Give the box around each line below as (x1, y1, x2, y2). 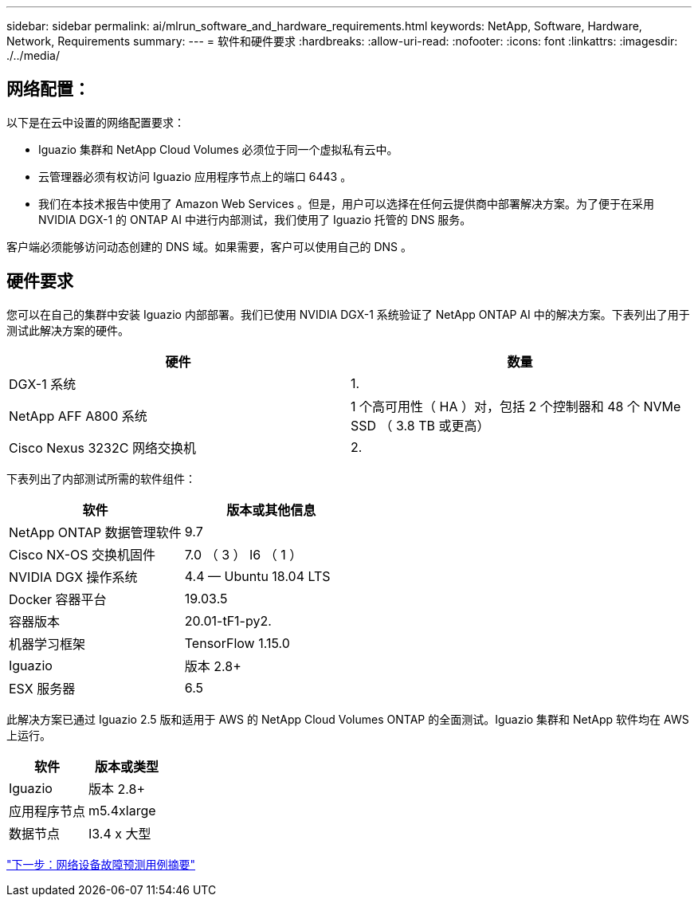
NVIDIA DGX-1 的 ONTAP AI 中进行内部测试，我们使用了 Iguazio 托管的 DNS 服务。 (38, 212, 472, 226)
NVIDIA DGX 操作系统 (9, 568, 138, 585)
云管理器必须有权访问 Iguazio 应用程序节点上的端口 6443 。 (38, 169, 352, 183)
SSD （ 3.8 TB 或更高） (351, 417, 490, 434)
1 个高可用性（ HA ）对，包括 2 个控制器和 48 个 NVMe (351, 398, 681, 414)
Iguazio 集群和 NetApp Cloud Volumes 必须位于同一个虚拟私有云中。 (38, 142, 398, 156)
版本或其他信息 (226, 501, 316, 518)
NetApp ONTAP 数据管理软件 (9, 524, 182, 540)
